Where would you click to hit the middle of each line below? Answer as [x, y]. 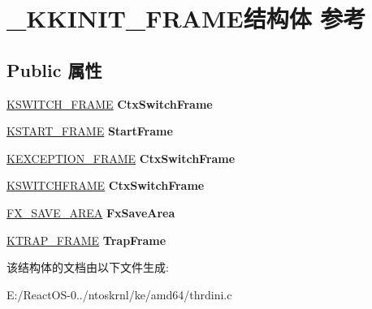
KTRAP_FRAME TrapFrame [87, 240]
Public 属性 [54, 69]
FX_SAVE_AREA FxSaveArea [91, 212]
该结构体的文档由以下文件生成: [88, 267]
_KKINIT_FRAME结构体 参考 [186, 18]
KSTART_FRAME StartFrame [90, 131]
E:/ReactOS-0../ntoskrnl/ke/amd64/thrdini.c [119, 294]
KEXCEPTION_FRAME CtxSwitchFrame [121, 158]
